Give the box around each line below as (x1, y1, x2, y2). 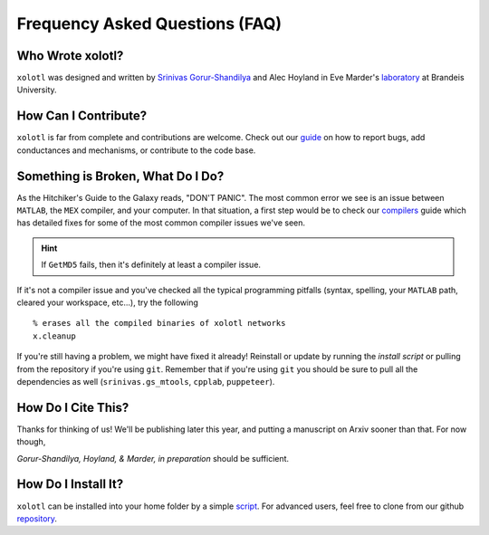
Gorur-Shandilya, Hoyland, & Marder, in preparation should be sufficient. (16, 453, 290, 463)
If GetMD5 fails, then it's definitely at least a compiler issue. (41, 259, 262, 271)
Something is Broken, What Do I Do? (16, 168, 225, 184)
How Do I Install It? (16, 476, 124, 492)
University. (16, 84, 58, 95)
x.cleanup (33, 330, 76, 341)
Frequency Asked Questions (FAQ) (16, 14, 283, 33)
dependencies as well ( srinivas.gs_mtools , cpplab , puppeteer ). (16, 376, 275, 387)
